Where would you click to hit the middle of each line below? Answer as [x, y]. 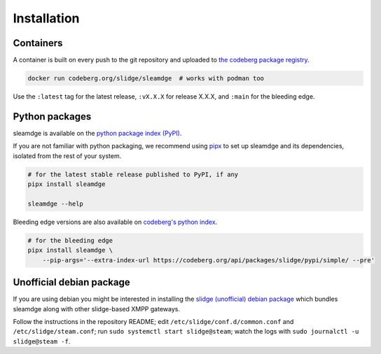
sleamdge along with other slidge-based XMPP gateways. [96, 309]
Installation [46, 18]
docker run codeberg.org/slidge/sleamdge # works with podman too [146, 78]
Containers [38, 43]
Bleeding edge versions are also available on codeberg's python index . [115, 222]
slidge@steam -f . [42, 341]
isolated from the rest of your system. [67, 156]
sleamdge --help [56, 204]
